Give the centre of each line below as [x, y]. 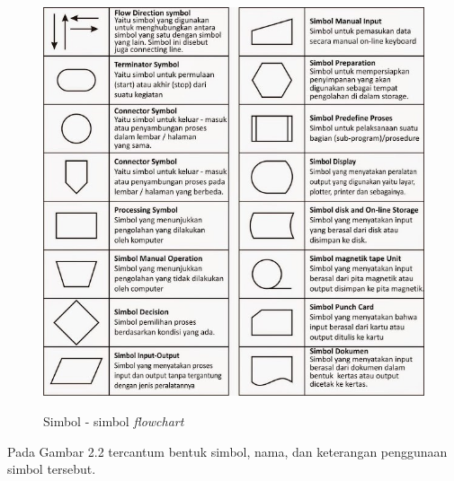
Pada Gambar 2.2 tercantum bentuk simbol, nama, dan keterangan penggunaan [227, 451]
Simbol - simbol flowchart [114, 421]
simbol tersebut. [52, 469]
